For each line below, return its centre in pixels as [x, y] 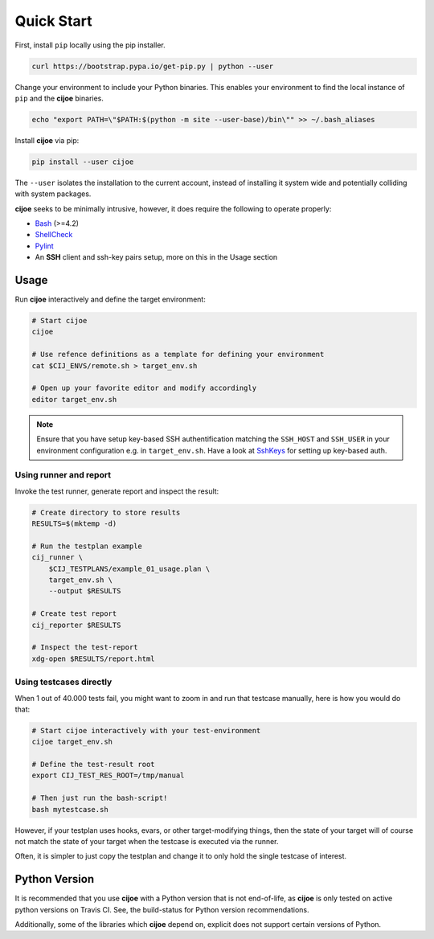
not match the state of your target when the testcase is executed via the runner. [147, 841]
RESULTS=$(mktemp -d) [74, 524]
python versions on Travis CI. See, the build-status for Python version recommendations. [162, 909]
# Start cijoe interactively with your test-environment [146, 730]
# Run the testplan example [87, 546]
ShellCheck [54, 235]
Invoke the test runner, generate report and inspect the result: [117, 491]
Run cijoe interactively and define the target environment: [111, 299]
